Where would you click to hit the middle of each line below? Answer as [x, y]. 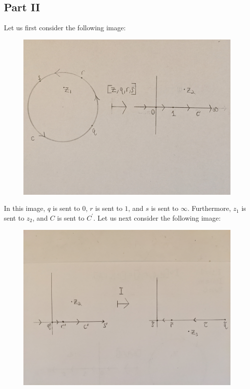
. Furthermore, [209, 208]
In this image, [25, 208]
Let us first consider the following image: [65, 28]
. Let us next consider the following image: [157, 217]
